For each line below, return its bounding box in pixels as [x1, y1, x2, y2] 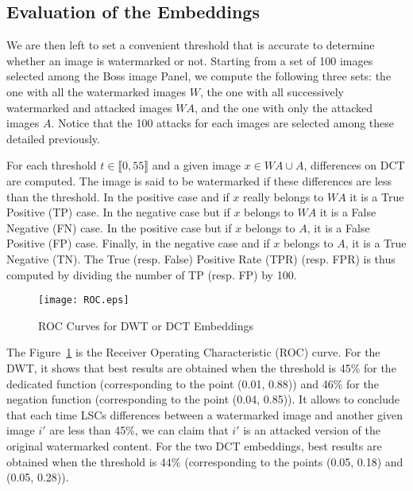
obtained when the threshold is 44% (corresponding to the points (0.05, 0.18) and [6, 453, 403, 470]
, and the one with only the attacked [194, 99, 372, 115]
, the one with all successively [199, 83, 344, 99]
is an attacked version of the [243, 422, 380, 438]
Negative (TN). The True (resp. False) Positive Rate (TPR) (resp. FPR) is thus [6, 250, 396, 267]
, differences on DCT [303, 157, 405, 173]
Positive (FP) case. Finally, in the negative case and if [6, 235, 270, 251]
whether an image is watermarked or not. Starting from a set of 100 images [6, 52, 373, 68]
